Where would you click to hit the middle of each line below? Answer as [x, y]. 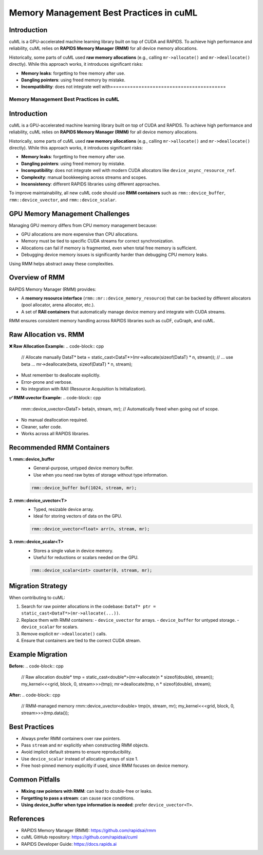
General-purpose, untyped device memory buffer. [84, 468]
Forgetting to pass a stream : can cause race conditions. [78, 798]
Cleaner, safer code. [42, 427]
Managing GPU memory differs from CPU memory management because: [83, 225]
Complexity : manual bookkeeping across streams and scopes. [84, 177]
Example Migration [38, 654]
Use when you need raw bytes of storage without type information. [101, 475]
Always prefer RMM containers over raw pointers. [71, 738]
